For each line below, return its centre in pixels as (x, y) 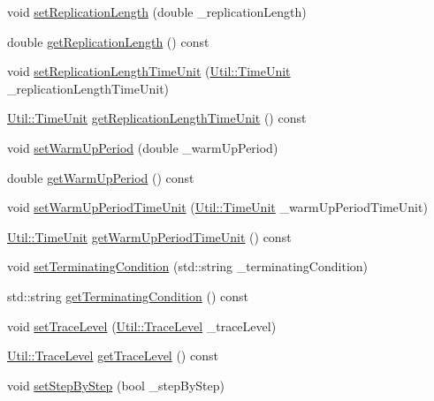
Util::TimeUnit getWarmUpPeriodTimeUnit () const (149, 236)
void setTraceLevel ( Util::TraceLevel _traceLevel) (142, 325)
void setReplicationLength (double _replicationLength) (157, 11)
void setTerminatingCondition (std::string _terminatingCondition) (187, 266)
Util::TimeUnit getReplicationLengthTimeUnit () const (157, 118)
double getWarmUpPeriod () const (101, 177)
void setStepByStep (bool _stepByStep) (116, 385)
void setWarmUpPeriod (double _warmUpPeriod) (143, 147)
